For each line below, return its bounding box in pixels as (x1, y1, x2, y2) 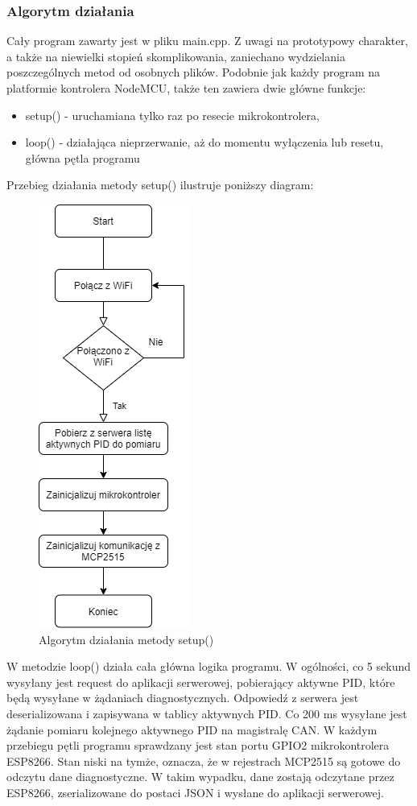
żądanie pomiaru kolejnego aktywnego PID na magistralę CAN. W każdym (6, 721, 378, 738)
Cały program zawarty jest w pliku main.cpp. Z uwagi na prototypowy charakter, (6, 32, 408, 49)
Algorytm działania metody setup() (39, 630, 214, 647)
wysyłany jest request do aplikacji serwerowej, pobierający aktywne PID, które (6, 673, 395, 690)
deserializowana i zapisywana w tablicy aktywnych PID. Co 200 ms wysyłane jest (6, 705, 407, 721)
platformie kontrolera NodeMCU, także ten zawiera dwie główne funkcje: (6, 80, 366, 96)
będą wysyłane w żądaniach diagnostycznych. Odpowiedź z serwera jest (6, 689, 359, 706)
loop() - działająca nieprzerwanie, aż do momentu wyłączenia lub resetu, (25, 134, 384, 151)
